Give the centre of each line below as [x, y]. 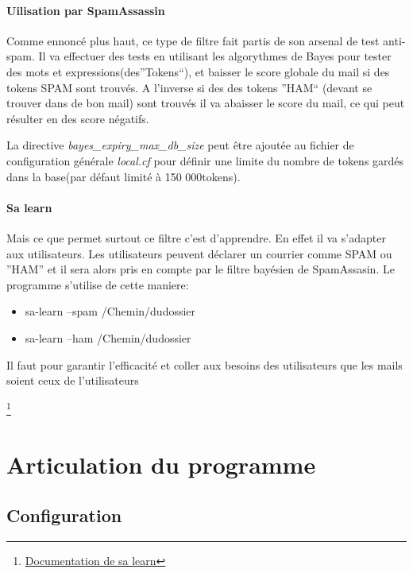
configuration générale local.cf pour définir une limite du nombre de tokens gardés [205, 160]
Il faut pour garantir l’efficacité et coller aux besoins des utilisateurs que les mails [205, 364]
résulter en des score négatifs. [78, 118]
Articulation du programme [161, 465]
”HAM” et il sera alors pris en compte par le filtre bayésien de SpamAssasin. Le [201, 269]
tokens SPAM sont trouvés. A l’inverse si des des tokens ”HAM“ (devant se [189, 87]
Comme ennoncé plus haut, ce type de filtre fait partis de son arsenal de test [193, 40]
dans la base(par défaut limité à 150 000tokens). [124, 176]
